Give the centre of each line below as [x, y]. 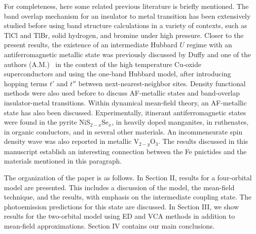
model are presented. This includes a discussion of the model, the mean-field [119, 187]
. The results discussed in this [203, 141]
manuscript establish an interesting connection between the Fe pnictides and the [125, 151]
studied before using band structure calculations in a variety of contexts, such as [126, 25]
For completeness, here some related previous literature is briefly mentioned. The [126, 6]
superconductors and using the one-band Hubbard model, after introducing [118, 74]
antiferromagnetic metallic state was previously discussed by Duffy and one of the [128, 54]
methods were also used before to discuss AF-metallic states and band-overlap [122, 93]
